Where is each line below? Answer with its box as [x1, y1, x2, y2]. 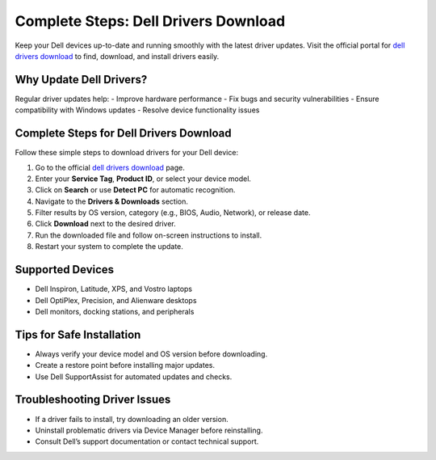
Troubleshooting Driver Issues [15, 393, 171, 407]
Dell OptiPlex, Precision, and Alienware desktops [35, 295, 197, 305]
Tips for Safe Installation [15, 327, 141, 341]
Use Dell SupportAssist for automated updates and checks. [35, 372, 233, 382]
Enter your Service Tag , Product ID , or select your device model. [35, 174, 252, 184]
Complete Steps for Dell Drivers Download [15, 126, 232, 141]
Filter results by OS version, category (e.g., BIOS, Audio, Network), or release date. [35, 208, 311, 217]
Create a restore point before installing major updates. [35, 361, 216, 370]
